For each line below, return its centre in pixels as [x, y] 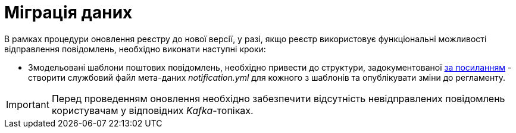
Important [28, 104]
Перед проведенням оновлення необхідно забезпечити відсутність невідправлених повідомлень [278, 98]
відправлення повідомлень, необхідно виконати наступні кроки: [135, 49]
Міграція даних [68, 12]
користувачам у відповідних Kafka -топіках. [152, 110]
